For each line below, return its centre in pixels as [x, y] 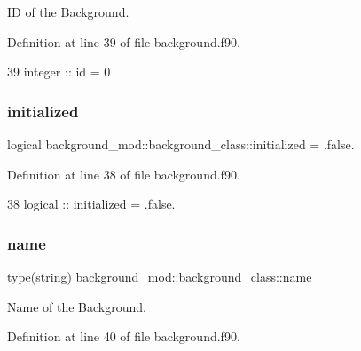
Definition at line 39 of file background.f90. [124, 41]
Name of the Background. [77, 306]
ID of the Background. [68, 12]
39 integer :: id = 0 [59, 72]
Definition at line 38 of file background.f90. [124, 174]
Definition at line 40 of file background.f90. [124, 336]
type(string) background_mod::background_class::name [160, 276]
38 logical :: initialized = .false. [91, 204]
